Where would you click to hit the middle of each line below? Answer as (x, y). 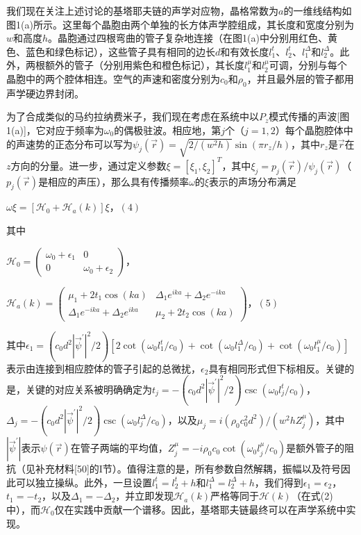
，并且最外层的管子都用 (300, 78)
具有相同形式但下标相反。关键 (277, 368)
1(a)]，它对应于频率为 (55, 130)
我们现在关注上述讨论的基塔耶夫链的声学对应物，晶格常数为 (142, 10)
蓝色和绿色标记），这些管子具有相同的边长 (120, 51)
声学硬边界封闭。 (45, 93)
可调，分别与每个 (308, 65)
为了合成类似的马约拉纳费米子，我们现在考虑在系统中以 (133, 116)
